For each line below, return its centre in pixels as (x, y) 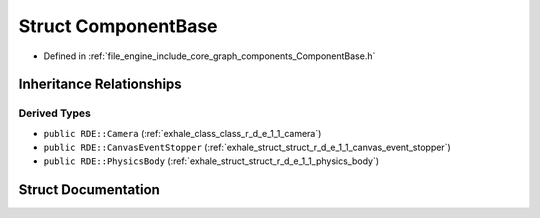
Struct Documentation (89, 190)
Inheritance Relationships (100, 84)
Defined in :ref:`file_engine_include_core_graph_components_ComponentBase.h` (209, 56)
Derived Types (55, 113)
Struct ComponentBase (118, 26)
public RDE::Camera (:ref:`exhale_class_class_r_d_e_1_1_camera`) (182, 133)
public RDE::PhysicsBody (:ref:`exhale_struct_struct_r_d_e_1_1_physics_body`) (211, 161)
